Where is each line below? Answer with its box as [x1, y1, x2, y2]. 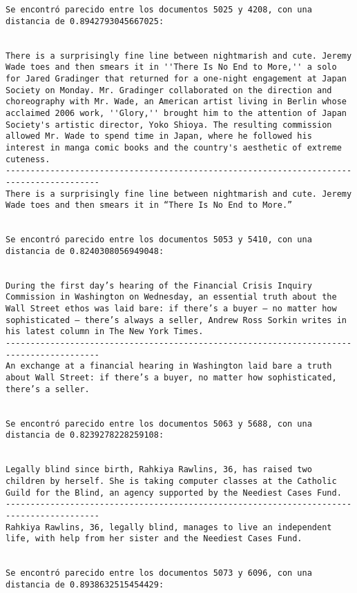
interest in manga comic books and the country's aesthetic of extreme [6, 142, 342, 153]
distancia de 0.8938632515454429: [6, 579, 164, 590]
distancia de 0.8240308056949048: [6, 246, 164, 256]
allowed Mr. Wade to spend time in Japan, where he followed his [6, 131, 312, 142]
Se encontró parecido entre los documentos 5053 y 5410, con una [6, 235, 312, 245]
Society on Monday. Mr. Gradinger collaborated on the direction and [6, 85, 332, 95]
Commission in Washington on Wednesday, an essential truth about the [6, 292, 337, 302]
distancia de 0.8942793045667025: [6, 16, 164, 26]
